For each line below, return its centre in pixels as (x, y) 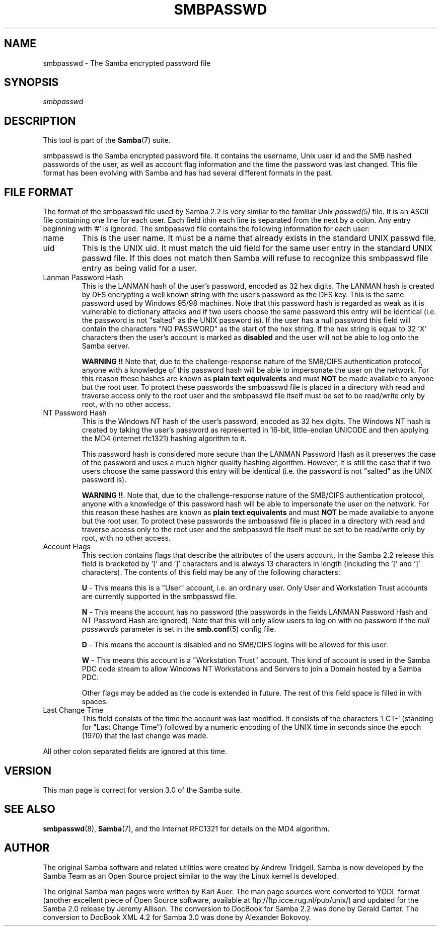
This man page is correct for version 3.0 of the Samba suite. (142, 790)
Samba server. (106, 346)
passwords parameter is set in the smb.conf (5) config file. (179, 629)
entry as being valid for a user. (139, 268)
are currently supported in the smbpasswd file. (159, 597)
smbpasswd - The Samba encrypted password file (127, 63)
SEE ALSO (30, 809)
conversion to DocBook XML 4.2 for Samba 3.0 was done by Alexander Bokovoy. (177, 917)
